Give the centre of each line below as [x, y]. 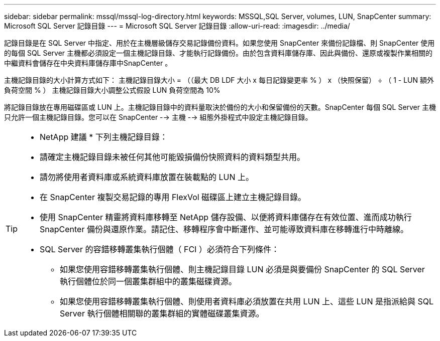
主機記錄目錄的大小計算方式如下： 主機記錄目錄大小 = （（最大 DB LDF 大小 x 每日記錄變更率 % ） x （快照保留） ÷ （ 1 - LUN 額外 [219, 80]
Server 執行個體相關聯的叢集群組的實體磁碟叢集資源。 [162, 313]
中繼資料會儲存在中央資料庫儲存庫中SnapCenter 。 [88, 63]
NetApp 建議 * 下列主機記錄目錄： [104, 137]
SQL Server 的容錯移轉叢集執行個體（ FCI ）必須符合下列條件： [159, 249]
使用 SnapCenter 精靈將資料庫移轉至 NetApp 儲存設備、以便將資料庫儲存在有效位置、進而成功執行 [226, 217]
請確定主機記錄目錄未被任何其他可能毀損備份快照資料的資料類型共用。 [173, 157]
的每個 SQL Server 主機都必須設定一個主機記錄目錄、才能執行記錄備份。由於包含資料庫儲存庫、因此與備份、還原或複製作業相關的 [218, 53]
